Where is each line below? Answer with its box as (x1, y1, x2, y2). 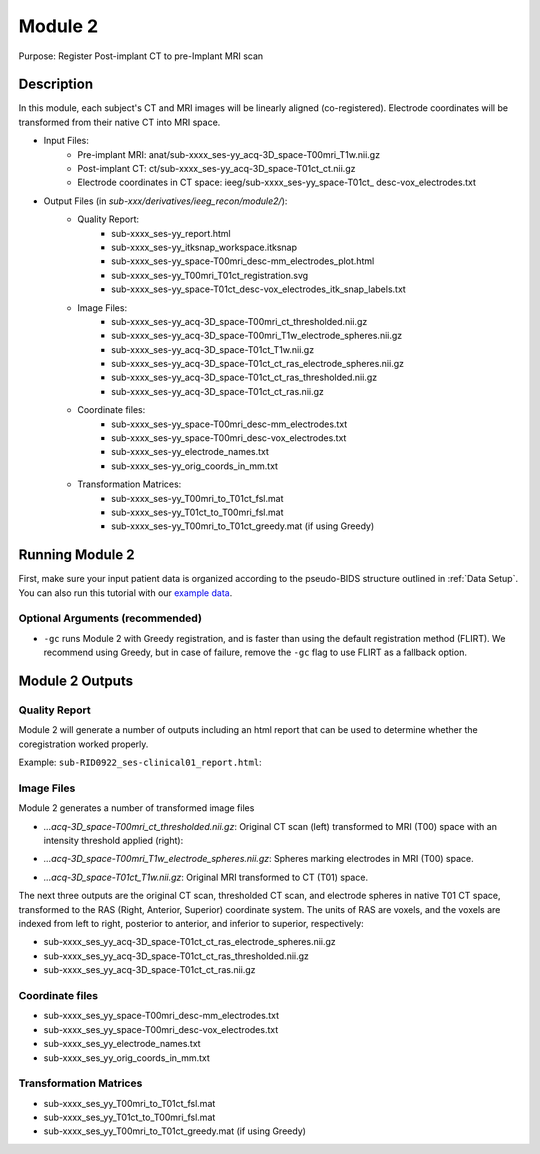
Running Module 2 (18, 546, 135, 564)
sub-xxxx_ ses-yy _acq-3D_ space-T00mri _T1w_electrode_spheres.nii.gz (111, 330, 403, 342)
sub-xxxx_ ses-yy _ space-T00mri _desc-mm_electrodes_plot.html (111, 255, 375, 267)
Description (18, 76, 94, 93)
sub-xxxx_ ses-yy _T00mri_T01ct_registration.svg (111, 269, 309, 281)
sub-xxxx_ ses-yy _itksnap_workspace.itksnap (111, 241, 298, 253)
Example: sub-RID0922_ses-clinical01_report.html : (18, 756, 262, 769)
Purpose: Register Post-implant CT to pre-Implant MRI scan (18, 50, 264, 62)
